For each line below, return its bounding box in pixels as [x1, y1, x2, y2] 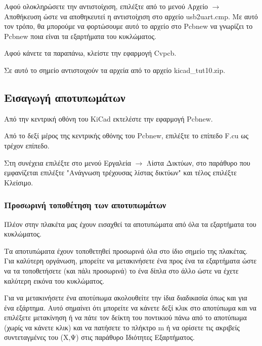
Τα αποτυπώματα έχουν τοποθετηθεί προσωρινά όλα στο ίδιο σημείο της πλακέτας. [4, 245, 248, 256]
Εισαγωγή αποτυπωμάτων [4, 89, 125, 105]
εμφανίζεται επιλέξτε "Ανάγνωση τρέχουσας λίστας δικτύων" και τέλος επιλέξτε [4, 167, 237, 178]
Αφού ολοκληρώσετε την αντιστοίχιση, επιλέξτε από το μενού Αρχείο [4, 1, 208, 11]
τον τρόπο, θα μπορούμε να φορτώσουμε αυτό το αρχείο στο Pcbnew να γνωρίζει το [4, 21, 253, 31]
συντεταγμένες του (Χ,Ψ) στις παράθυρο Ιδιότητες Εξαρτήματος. [4, 332, 195, 342]
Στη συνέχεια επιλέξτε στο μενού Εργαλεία [4, 157, 132, 168]
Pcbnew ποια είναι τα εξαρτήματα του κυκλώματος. [4, 30, 157, 41]
